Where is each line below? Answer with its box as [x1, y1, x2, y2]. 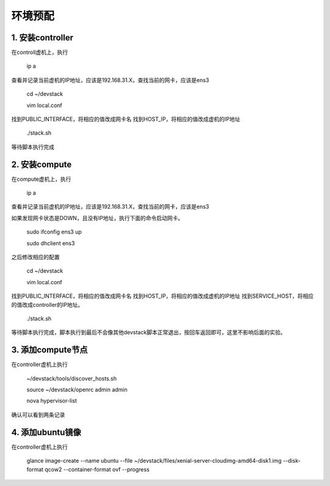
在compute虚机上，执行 [11, 175, 71, 183]
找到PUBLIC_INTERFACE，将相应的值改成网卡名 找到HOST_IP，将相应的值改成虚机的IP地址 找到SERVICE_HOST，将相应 [11, 292, 314, 300]
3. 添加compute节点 [11, 345, 88, 355]
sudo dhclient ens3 [26, 239, 75, 247]
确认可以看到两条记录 [11, 411, 65, 418]
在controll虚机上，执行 [11, 49, 68, 56]
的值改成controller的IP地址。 [11, 301, 84, 308]
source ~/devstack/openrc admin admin [26, 386, 128, 394]
